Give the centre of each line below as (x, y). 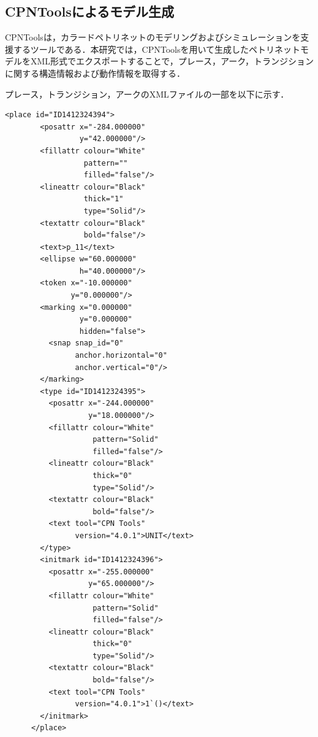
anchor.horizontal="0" (121, 356)
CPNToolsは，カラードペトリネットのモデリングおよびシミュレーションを (153, 37)
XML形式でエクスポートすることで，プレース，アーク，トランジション (172, 61)
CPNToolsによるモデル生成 (90, 11)
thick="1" (104, 199)
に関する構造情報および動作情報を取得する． (95, 73)
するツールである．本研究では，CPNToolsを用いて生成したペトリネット (157, 49)
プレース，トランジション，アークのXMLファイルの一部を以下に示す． (147, 94)
